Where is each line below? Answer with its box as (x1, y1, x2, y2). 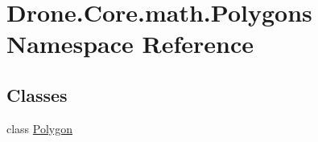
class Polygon (6, 120, 73, 136)
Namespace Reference (6, 27, 254, 60)
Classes (6, 82, 68, 107)
